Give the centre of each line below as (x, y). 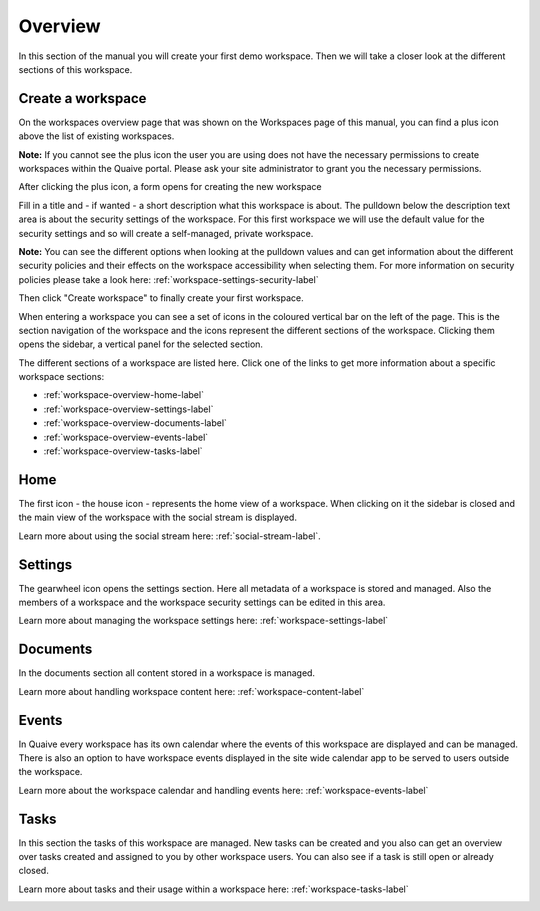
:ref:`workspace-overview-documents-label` (135, 423)
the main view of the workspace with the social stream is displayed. (157, 517)
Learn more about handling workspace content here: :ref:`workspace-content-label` (191, 691)
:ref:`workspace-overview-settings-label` (128, 409)
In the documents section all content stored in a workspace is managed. (166, 673)
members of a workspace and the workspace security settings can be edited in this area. (202, 602)
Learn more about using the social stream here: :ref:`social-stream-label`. (169, 536)
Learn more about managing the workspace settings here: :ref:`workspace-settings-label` (203, 621)
